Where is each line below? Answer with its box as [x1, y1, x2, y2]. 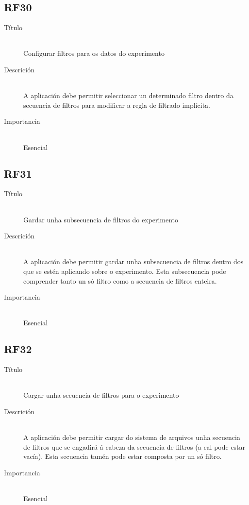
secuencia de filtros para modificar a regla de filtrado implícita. [23, 100, 210, 110]
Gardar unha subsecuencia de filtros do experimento [23, 214, 179, 224]
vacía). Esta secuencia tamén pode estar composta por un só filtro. [23, 451, 222, 461]
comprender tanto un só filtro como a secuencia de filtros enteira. [23, 275, 217, 286]
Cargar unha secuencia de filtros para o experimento [23, 390, 179, 400]
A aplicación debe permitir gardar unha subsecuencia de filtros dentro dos [23, 256, 244, 267]
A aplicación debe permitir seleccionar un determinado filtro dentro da [23, 90, 233, 101]
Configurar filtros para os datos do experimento [23, 48, 165, 58]
